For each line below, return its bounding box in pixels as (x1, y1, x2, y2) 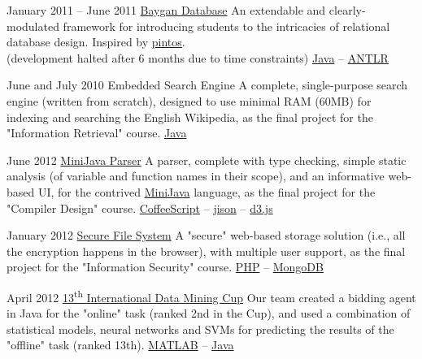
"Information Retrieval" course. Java (7, 124, 187, 141)
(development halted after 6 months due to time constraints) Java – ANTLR (7, 49, 389, 66)
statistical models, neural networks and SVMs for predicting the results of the (7, 320, 394, 337)
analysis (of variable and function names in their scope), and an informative (7, 167, 385, 184)
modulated (7, 17, 59, 34)
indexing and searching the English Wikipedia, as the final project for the (7, 108, 373, 125)
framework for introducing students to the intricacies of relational (63, 17, 390, 34)
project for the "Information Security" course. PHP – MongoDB (7, 258, 324, 275)
